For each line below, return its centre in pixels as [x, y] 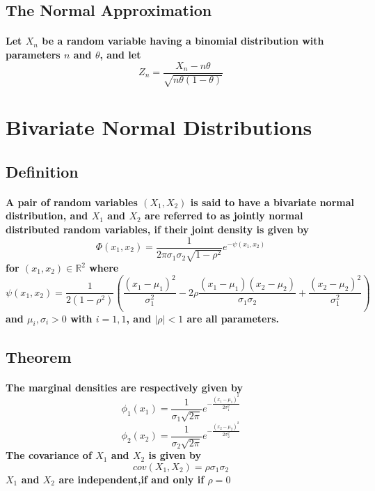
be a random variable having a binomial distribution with [183, 41]
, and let [120, 54]
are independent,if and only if [131, 479]
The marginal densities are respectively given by [125, 387]
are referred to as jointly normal [224, 216]
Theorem [39, 356]
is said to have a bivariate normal [272, 202]
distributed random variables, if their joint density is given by [158, 229]
